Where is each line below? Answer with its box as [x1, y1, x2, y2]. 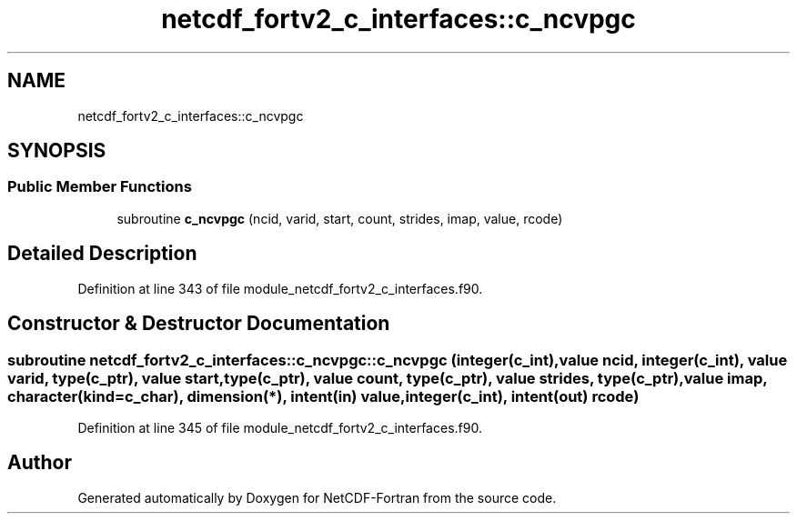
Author [7, 451, 72, 475]
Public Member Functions [7, 177, 192, 196]
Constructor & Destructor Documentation [7, 312, 390, 336]
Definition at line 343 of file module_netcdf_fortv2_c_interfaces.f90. [77, 280, 483, 296]
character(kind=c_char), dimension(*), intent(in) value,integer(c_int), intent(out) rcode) [7, 386, 640, 406]
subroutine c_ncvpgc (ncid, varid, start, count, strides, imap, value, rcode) [116, 210, 563, 226]
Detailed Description [7, 242, 197, 266]
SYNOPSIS [7, 139, 106, 163]
